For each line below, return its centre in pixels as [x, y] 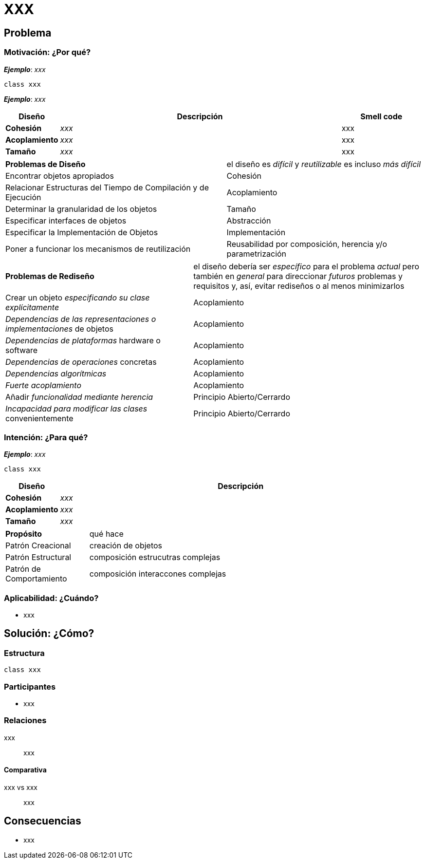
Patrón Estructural [38, 557]
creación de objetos [126, 546]
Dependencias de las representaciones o [81, 319]
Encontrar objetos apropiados [60, 176]
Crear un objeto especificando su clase [78, 297]
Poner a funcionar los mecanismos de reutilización [98, 249]
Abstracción [249, 220]
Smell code [381, 116]
